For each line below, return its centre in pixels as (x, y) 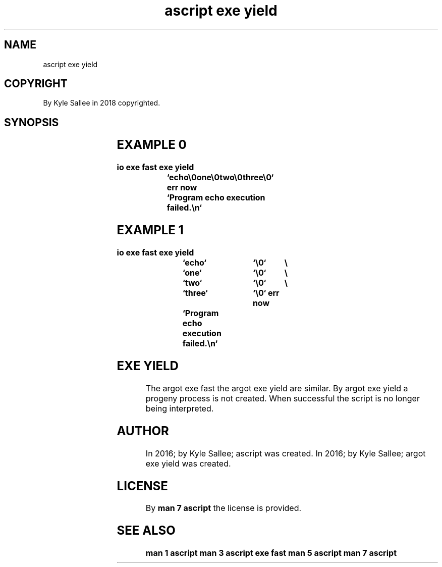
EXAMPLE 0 (152, 145)
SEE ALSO (146, 531)
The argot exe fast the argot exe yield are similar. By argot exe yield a (277, 388)
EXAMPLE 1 (150, 230)
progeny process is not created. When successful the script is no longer (283, 398)
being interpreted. (180, 408)
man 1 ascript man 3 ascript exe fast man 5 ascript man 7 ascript (271, 553)
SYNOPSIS (32, 122)
